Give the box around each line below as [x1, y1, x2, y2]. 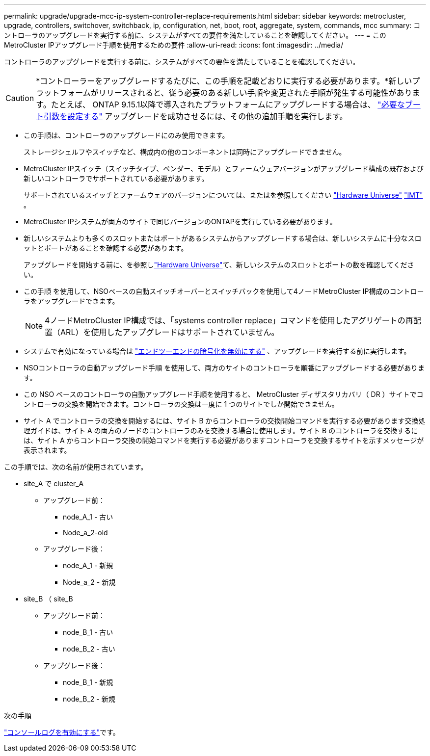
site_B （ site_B [24, 595, 73, 603]
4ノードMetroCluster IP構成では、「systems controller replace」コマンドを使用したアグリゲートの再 [45, 315, 413, 325]
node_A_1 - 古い [63, 513, 113, 521]
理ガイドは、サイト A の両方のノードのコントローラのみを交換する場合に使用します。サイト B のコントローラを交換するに [24, 426, 418, 435]
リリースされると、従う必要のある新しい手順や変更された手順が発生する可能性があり [98, 88, 412, 98]
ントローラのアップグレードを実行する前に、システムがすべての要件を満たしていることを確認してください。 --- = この [4, 31, 386, 39]
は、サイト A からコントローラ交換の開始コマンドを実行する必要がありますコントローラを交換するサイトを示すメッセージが [24, 436, 424, 444]
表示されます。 [24, 446, 71, 454]
